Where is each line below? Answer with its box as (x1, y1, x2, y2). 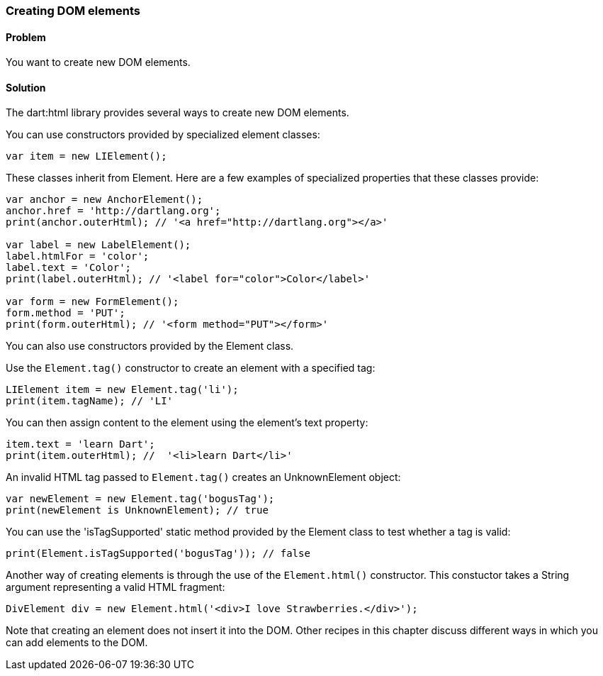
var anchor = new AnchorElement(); (6, 194, 203, 206)
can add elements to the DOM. (6, 636, 148, 649)
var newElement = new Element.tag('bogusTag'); (6, 493, 275, 505)
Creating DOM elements (6, 4, 140, 18)
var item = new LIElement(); (6, 150, 167, 162)
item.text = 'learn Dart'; (6, 438, 155, 450)
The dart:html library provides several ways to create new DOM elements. (6, 106, 349, 119)
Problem (6, 31, 46, 43)
